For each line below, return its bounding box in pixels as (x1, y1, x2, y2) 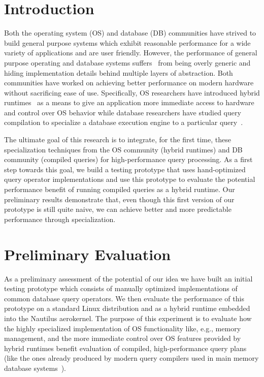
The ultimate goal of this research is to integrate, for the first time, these (4, 134, 231, 145)
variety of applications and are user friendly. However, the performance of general (4, 47, 257, 58)
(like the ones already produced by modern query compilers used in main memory (4, 353, 259, 363)
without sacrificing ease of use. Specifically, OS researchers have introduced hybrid (4, 87, 260, 98)
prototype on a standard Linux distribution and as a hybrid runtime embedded (4, 303, 250, 313)
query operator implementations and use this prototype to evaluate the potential (4, 174, 255, 184)
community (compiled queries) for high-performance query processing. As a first (4, 154, 253, 165)
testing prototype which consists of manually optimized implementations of (4, 283, 238, 294)
